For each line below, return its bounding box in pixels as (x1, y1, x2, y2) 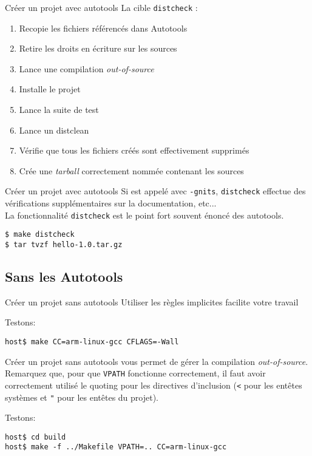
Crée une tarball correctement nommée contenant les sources (19, 164, 244, 177)
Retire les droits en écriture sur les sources (19, 42, 177, 55)
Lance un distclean (19, 123, 89, 136)
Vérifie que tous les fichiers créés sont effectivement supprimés (19, 144, 249, 157)
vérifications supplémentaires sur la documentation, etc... (5, 197, 217, 209)
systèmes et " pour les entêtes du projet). (5, 390, 158, 403)
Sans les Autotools (5, 267, 123, 286)
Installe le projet (19, 83, 81, 95)
